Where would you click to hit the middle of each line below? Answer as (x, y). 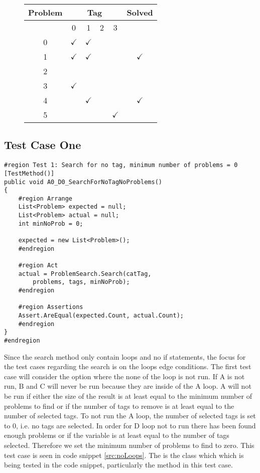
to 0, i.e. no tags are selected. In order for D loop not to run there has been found (130, 425)
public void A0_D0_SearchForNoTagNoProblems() (83, 182)
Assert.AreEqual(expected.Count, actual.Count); (101, 316)
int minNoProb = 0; (51, 223)
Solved (140, 12)
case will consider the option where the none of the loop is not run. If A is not (124, 376)
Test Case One (43, 145)
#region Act (38, 266)
